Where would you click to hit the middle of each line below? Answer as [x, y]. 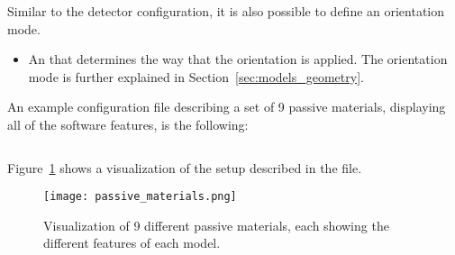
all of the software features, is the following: [128, 124]
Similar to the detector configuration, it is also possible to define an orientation [226, 11]
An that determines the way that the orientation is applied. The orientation [238, 59]
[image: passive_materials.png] [140, 197]
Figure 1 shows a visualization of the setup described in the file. [185, 167]
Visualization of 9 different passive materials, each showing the [216, 225]
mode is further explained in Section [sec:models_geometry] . [196, 76]
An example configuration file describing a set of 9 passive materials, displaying [227, 107]
